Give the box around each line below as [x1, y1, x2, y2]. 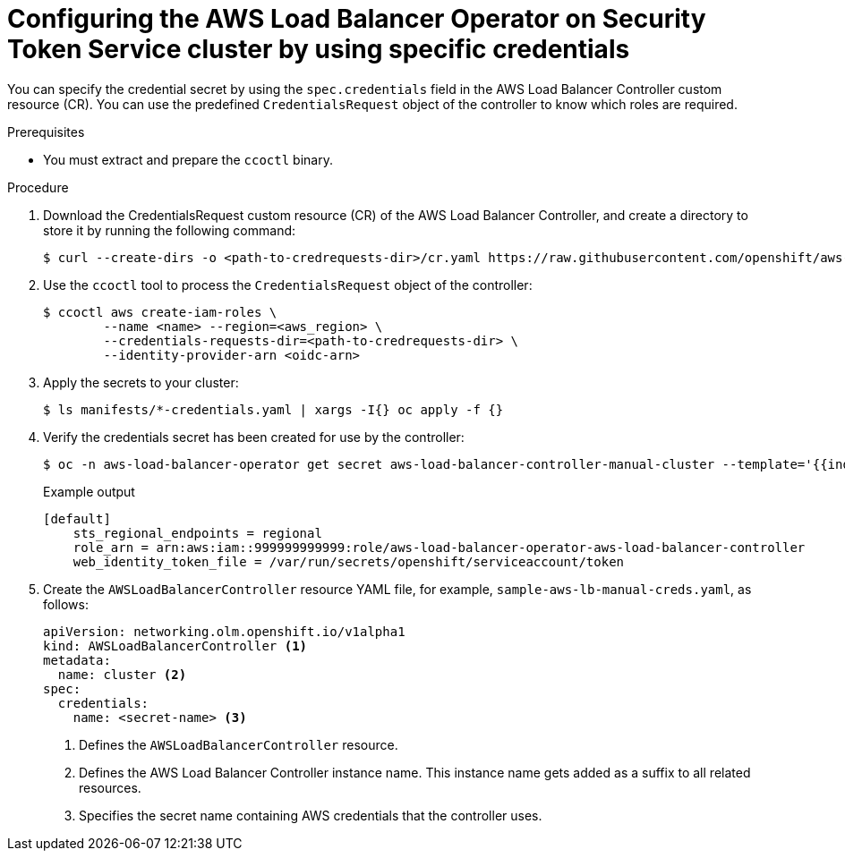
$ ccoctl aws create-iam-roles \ [43, 304, 277, 319]
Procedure [7, 179, 69, 195]
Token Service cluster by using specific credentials [7, 34, 630, 64]
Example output [43, 483, 135, 499]
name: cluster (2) [57, 667, 187, 682]
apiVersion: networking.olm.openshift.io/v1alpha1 [43, 624, 405, 639]
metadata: [43, 652, 111, 667]
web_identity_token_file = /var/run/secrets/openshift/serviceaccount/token [73, 554, 625, 569]
